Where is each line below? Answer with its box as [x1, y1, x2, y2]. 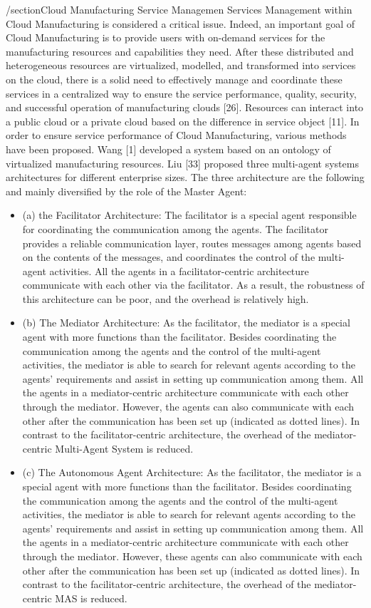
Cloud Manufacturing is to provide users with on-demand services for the [6, 30, 325, 45]
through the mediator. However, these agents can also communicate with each [22, 548, 362, 563]
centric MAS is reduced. [22, 590, 127, 605]
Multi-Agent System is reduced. [55, 440, 194, 455]
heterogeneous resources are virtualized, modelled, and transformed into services [6, 58, 356, 73]
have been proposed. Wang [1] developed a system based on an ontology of [6, 141, 331, 156]
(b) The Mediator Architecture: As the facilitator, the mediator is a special [22, 315, 350, 330]
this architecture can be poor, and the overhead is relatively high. [22, 291, 309, 306]
